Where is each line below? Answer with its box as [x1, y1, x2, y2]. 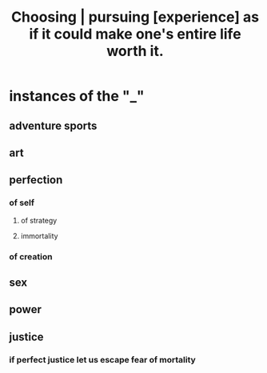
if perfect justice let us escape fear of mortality [9, 354, 197, 365]
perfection [9, 173, 63, 187]
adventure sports [9, 118, 98, 132]
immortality [20, 231, 58, 240]
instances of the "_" [9, 87, 145, 106]
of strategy [20, 215, 58, 225]
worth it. [106, 42, 165, 60]
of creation [9, 251, 53, 262]
